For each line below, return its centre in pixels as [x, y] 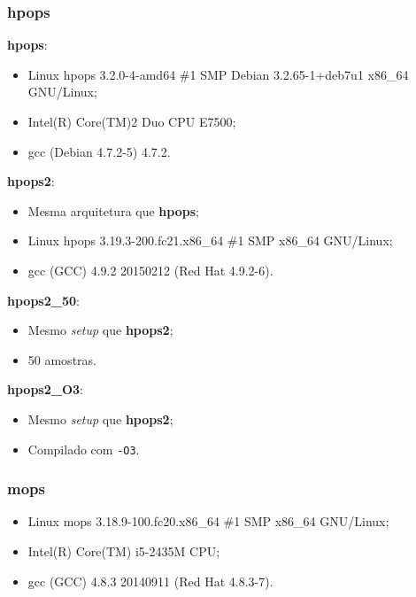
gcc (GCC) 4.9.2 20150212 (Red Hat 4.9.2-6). [150, 270]
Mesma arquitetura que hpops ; [113, 210]
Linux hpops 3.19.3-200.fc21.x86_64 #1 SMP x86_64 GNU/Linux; [210, 240]
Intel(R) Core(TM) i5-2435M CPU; [124, 551]
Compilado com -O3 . [84, 449]
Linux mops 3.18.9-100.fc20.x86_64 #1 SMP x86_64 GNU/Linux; [208, 521]
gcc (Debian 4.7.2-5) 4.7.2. [99, 151]
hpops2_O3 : [45, 389]
